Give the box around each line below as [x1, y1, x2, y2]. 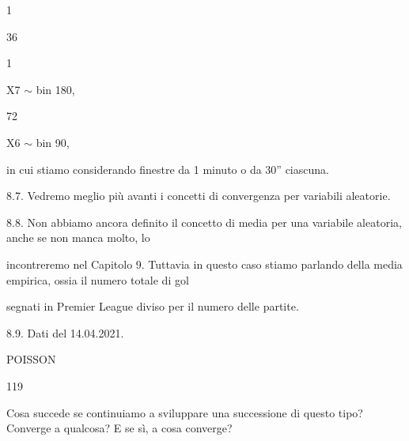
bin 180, [36, 81, 75, 97]
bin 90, [36, 134, 70, 150]
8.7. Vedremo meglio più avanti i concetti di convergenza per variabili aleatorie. [6, 187, 391, 204]
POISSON [6, 351, 56, 367]
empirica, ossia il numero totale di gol [6, 271, 189, 288]
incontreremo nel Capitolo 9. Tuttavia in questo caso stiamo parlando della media [6, 255, 403, 272]
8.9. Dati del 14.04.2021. [6, 324, 124, 341]
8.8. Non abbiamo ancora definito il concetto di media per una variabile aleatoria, [6, 213, 402, 230]
